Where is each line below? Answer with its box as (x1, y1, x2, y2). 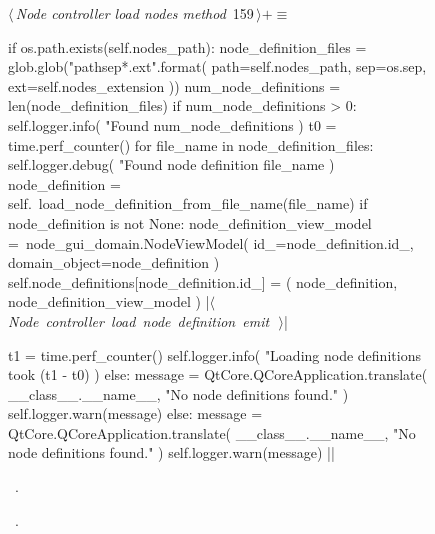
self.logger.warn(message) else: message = (8, 403, 263, 424)
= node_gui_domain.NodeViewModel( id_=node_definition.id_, (8, 232, 414, 253)
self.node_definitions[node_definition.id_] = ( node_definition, (8, 271, 398, 292)
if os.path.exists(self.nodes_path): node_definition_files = (8, 36, 367, 57)
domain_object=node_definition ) (8, 252, 220, 273)
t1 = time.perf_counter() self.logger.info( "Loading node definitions (8, 344, 421, 365)
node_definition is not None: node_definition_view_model (8, 212, 372, 233)
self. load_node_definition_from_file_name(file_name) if (8, 193, 368, 214)
